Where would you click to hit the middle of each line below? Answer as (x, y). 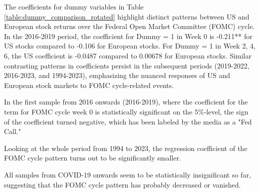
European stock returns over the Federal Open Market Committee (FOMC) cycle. (129, 26)
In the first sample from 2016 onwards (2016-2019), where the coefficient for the (126, 102)
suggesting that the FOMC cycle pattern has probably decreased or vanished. (123, 184)
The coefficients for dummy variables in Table (74, 6)
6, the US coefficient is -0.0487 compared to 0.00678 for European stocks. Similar (128, 55)
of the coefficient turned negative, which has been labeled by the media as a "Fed (128, 121)
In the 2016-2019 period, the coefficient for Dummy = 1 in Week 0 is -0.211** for (128, 36)
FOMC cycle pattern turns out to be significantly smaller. (93, 158)
